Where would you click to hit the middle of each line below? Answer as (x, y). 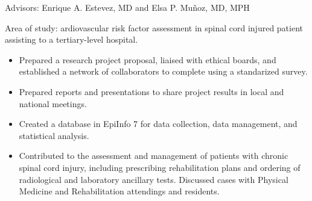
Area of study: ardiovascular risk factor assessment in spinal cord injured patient (154, 27)
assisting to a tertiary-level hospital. (72, 39)
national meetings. (53, 103)
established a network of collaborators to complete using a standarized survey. (163, 71)
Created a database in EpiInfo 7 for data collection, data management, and (158, 124)
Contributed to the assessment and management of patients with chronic (154, 156)
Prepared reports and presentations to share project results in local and (151, 91)
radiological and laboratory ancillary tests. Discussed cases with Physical (154, 179)
